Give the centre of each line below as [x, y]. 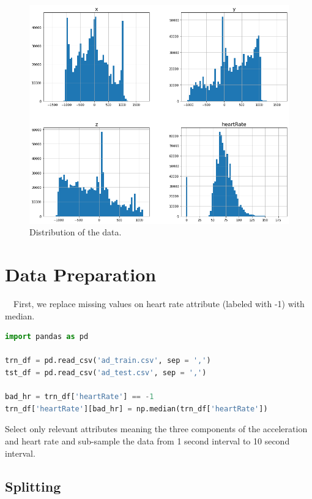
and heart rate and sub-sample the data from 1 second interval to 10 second [147, 441]
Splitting [33, 486]
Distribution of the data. [76, 232]
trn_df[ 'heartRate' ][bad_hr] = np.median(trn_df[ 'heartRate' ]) [136, 409]
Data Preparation [81, 274]
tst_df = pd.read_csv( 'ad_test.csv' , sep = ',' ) [106, 373]
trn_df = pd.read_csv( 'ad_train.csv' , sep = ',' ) [108, 361]
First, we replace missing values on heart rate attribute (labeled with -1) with [159, 304]
